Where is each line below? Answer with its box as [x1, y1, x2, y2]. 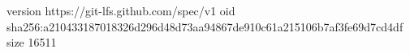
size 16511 [6, 34, 57, 51]
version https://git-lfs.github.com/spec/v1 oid [6, 2, 235, 18]
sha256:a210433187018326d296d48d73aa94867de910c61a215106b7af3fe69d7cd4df [6, 18, 404, 35]
